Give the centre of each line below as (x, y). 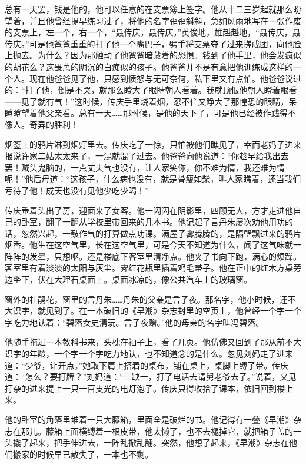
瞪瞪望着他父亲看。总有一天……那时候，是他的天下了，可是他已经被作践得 (146, 113)
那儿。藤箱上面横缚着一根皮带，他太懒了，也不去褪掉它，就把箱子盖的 (157, 431)
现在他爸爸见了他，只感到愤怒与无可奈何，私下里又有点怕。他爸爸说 (161, 78)
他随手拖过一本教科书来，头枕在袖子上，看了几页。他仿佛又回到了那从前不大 (153, 342)
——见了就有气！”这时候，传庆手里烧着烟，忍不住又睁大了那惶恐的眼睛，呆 (151, 101)
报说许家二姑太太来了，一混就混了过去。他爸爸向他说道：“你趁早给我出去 (147, 156)
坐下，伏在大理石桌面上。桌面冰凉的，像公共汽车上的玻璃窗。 (132, 279)
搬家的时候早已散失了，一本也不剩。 (83, 454)
